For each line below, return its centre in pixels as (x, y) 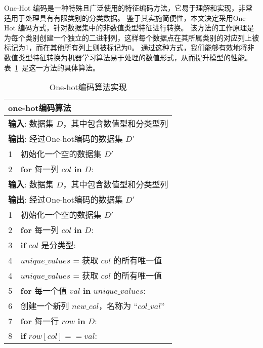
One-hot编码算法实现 (88, 87)
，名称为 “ (118, 306)
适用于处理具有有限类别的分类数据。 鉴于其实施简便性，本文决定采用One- (126, 17)
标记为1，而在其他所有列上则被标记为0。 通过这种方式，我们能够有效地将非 (129, 47)
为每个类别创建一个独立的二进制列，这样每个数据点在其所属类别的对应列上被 (131, 37)
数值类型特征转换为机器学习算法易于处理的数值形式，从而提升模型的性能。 (128, 57)
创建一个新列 (45, 306)
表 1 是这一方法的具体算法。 (52, 67)
